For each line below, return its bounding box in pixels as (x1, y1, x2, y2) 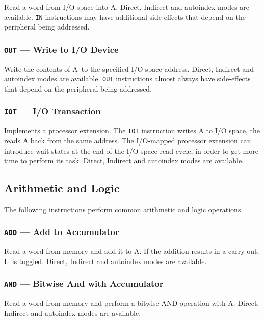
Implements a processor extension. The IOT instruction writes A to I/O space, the (4, 125, 260, 136)
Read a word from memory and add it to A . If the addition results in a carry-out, (4, 246, 259, 256)
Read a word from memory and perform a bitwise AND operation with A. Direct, (4, 298, 259, 308)
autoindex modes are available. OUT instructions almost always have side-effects (4, 73, 251, 84)
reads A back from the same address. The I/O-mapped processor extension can (4, 135, 251, 146)
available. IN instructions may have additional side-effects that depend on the (4, 11, 246, 22)
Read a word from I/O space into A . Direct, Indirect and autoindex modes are (4, 2, 250, 12)
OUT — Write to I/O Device (4, 43, 119, 55)
